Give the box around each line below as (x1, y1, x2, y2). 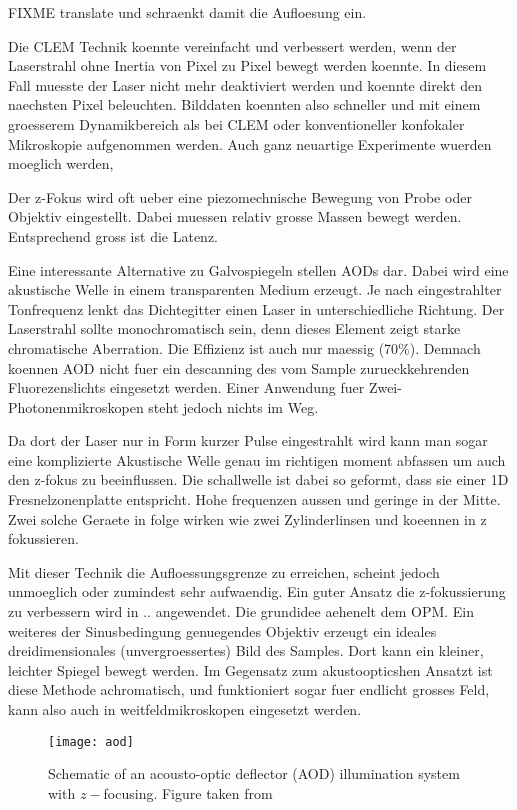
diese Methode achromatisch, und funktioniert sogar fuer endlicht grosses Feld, (8, 679, 490, 700)
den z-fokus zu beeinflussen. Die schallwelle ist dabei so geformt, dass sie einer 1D (8, 469, 509, 490)
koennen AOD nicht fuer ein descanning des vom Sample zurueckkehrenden (8, 357, 470, 378)
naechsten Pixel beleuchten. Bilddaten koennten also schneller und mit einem (8, 94, 481, 115)
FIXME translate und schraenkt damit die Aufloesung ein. (8, 2, 367, 22)
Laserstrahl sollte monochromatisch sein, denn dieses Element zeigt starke (8, 318, 461, 339)
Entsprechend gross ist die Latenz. (8, 225, 218, 246)
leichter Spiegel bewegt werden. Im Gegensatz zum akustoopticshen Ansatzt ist (8, 659, 493, 680)
